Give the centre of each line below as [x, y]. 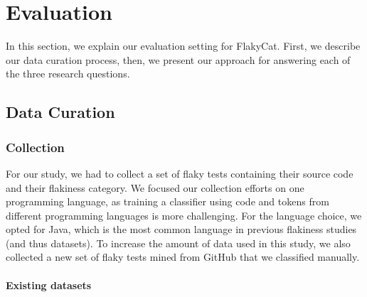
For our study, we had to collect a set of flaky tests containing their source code [180, 173]
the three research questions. [68, 74]
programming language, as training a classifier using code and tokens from [167, 201]
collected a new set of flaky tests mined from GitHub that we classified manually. [183, 257]
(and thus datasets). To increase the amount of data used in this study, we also [178, 243]
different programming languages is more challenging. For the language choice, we [184, 215]
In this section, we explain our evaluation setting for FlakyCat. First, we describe [183, 46]
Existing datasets [49, 285]
